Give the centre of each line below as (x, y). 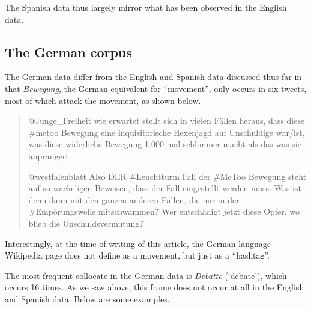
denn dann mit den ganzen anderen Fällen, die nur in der (134, 199)
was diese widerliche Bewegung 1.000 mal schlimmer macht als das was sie (165, 144)
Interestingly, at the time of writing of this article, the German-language (138, 243)
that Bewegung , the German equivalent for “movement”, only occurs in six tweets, (156, 88)
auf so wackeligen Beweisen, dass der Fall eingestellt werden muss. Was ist (165, 188)
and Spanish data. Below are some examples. (87, 298)
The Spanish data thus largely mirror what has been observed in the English (146, 7)
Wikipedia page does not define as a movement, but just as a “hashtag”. (137, 255)
